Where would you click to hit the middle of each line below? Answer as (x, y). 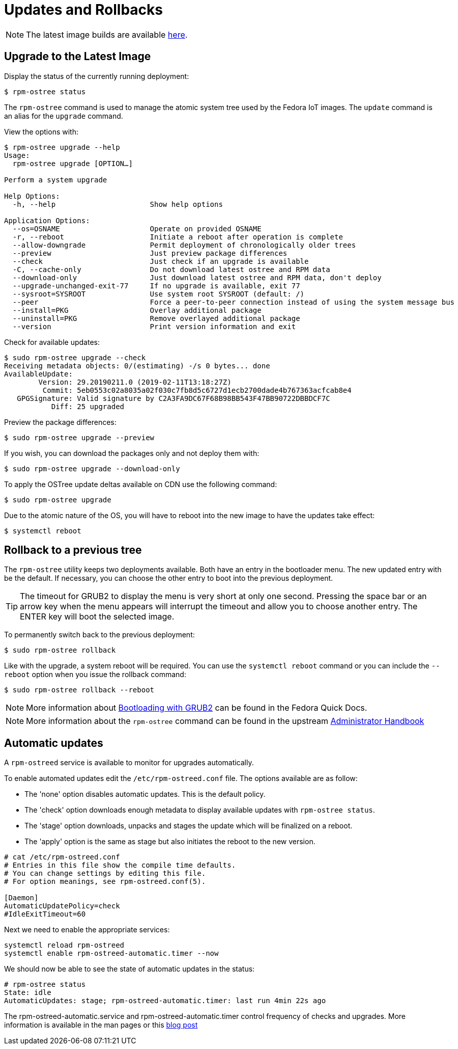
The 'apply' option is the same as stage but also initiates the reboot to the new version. (170, 842)
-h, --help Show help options (118, 204)
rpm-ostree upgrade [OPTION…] (73, 163)
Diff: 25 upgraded (88, 406)
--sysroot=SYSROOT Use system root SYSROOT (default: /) (159, 294)
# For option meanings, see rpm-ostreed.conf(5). (105, 882)
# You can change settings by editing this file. (105, 873)
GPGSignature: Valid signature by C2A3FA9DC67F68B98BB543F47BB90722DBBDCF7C (174, 398)
